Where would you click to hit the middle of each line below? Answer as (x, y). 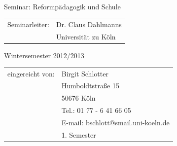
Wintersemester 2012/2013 (44, 55)
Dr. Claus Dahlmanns (89, 24)
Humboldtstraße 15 (90, 86)
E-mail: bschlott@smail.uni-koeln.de (115, 122)
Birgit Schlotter (85, 73)
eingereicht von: (31, 73)
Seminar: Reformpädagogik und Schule (62, 6)
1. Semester (79, 134)
